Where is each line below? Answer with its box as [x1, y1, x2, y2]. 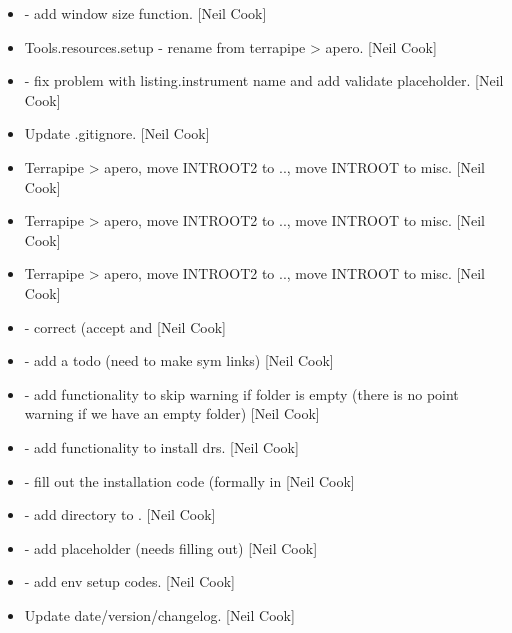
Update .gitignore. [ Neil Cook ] [24, 123, 210, 144]
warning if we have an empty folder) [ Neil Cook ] [24, 403, 320, 424]
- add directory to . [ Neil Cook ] [24, 504, 216, 525]
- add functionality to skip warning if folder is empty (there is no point [24, 383, 459, 404]
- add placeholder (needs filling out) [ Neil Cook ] [24, 537, 318, 558]
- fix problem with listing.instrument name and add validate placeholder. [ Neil [24, 70, 504, 91]
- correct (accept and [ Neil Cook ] [24, 316, 226, 337]
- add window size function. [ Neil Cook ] [24, 3, 267, 23]
